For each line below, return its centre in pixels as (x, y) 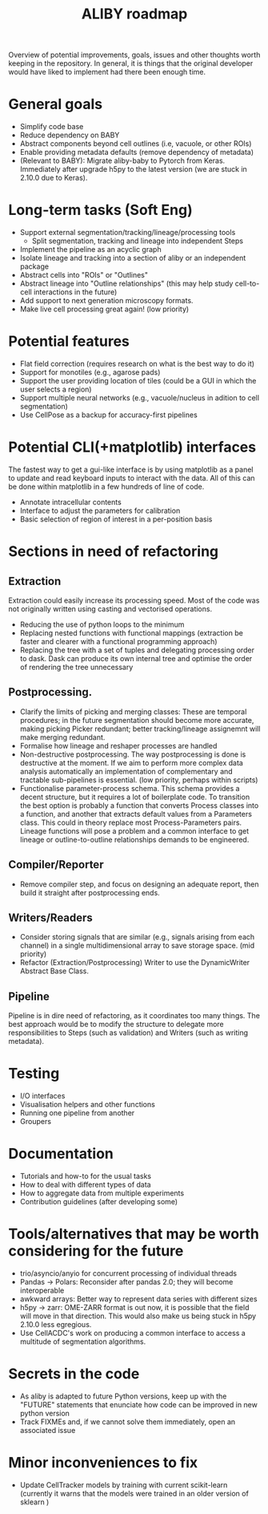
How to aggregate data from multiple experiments (102, 1193)
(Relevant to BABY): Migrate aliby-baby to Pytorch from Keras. (122, 160)
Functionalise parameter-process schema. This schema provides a (130, 788)
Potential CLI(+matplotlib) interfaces (132, 447)
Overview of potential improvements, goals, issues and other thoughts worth (134, 55)
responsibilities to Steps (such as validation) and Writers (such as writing (128, 1033)
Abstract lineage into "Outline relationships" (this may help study (126, 284)
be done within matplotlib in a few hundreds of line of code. (106, 486)
